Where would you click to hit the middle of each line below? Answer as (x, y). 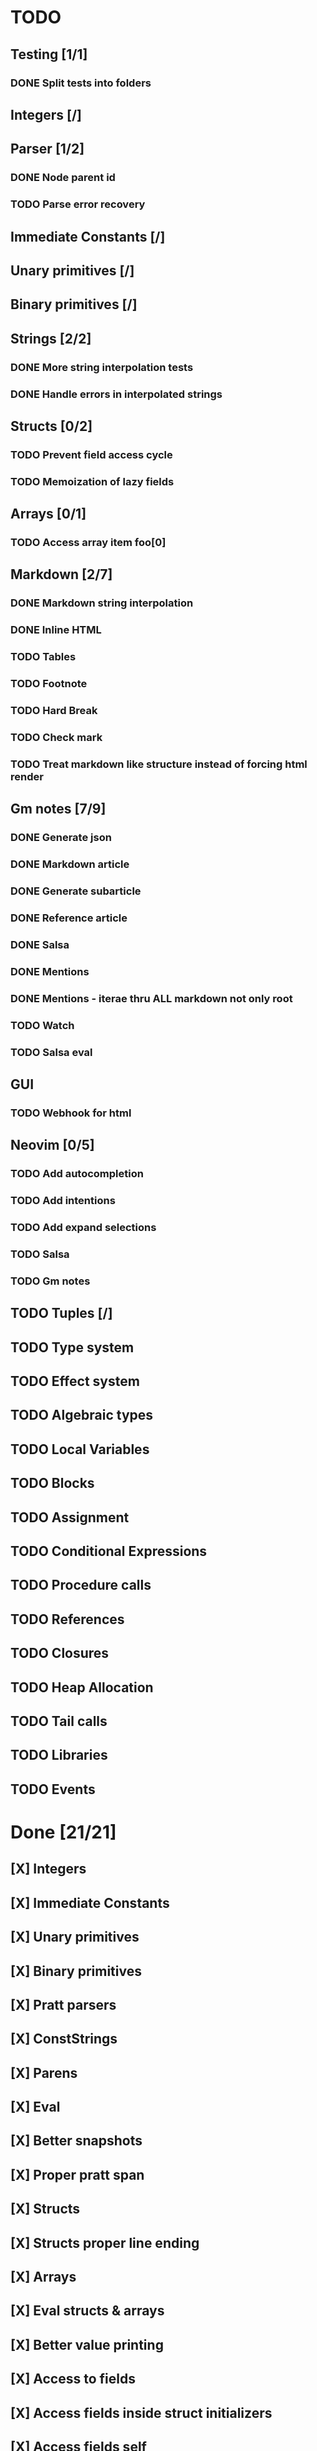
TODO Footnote (49, 684)
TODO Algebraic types (82, 1415)
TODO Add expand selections (83, 1228)
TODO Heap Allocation (82, 1687)
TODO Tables (43, 657)
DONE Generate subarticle (76, 891)
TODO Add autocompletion (77, 1174)
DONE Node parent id (63, 178)
